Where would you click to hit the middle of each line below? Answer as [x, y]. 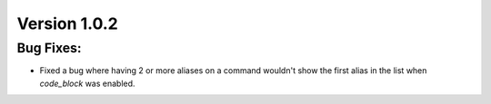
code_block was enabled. [87, 83]
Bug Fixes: [49, 48]
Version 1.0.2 [67, 24]
